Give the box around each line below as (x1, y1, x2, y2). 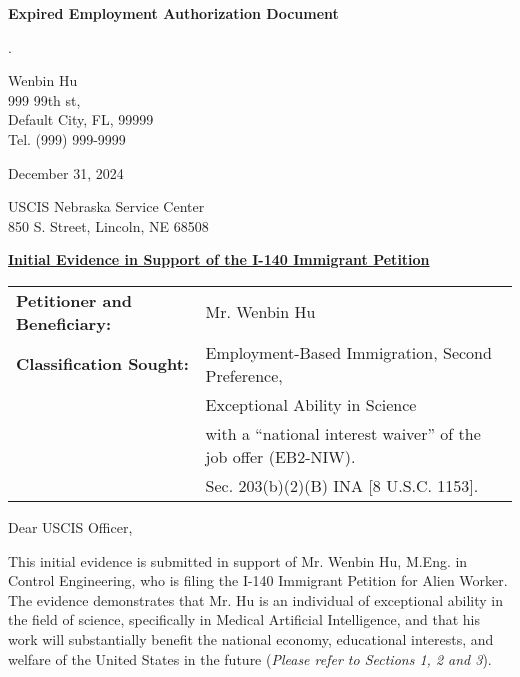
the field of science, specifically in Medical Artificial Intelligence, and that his (8, 609, 480, 630)
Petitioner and (16, 288, 132, 312)
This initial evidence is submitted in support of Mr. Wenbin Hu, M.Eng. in (8, 550, 468, 571)
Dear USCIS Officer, (8, 516, 133, 537)
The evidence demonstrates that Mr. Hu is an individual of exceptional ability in (8, 589, 504, 610)
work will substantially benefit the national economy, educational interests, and (8, 628, 494, 649)
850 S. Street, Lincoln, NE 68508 (8, 215, 209, 236)
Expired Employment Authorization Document (8, 3, 339, 23)
